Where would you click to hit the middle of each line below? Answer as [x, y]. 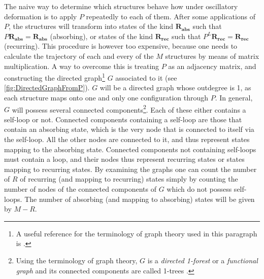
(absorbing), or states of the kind [102, 36]
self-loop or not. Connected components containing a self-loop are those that [123, 119]
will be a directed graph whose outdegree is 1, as [175, 88]
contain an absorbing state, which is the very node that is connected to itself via [129, 129]
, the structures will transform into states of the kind [91, 26]
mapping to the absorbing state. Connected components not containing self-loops [130, 149]
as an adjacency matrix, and [212, 66]
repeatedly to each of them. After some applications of [171, 16]
